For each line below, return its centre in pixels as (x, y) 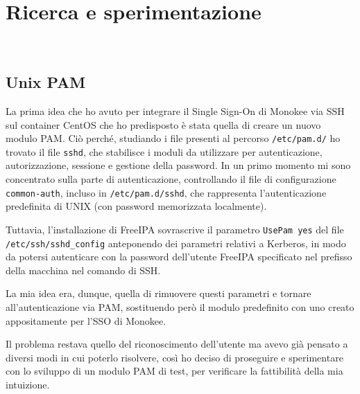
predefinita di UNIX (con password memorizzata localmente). (136, 206)
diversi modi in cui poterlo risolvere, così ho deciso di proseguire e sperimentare (174, 357)
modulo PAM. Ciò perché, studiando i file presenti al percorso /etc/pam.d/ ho (173, 138)
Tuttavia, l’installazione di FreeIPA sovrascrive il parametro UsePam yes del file (175, 229)
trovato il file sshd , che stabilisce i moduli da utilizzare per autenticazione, (164, 151)
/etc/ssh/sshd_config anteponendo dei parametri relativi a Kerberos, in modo (176, 243)
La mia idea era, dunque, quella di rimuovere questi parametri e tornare (158, 293)
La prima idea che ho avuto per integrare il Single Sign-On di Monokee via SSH (175, 110)
